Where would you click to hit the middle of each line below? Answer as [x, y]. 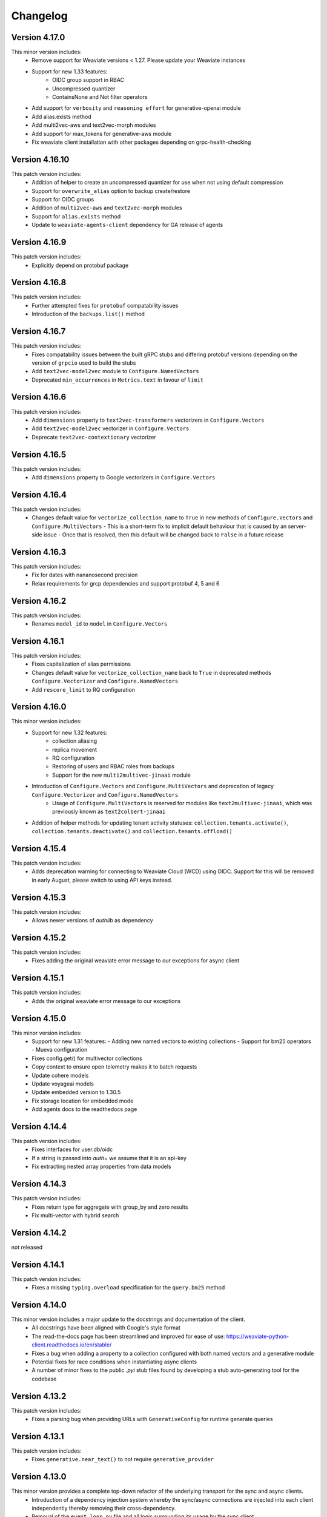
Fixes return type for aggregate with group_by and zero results [110, 1207]
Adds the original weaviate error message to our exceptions [106, 1001]
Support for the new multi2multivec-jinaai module [121, 775]
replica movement [74, 749]
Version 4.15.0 [39, 1019]
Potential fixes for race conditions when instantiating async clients [114, 1362]
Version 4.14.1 [38, 1264]
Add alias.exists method [61, 117]
